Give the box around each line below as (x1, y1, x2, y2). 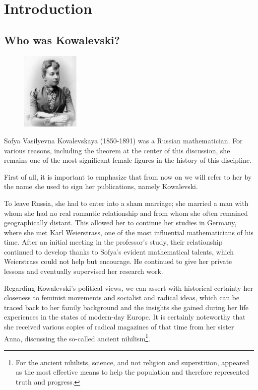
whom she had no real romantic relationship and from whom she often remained (4, 207, 248, 218)
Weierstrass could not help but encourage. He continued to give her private (4, 256, 232, 266)
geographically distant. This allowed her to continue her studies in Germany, (4, 217, 237, 228)
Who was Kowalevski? (4, 32, 120, 47)
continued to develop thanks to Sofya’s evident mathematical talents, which (4, 246, 234, 257)
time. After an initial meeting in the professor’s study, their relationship (4, 237, 223, 247)
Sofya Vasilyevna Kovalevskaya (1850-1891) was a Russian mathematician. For (4, 135, 243, 145)
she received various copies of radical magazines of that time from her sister (4, 322, 234, 332)
